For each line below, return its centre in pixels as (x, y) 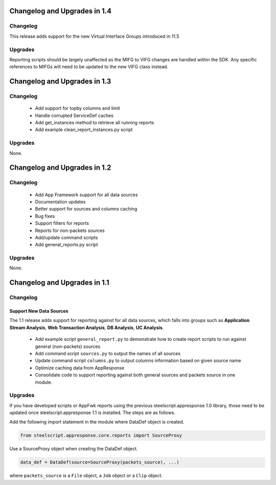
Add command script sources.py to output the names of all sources (108, 353)
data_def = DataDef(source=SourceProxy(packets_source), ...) (100, 462)
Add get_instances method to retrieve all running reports (95, 123)
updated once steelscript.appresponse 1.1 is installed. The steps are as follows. (93, 413)
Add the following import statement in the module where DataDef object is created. (97, 422)
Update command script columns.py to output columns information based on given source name (138, 361)
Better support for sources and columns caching (86, 209)
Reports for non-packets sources (70, 230)
